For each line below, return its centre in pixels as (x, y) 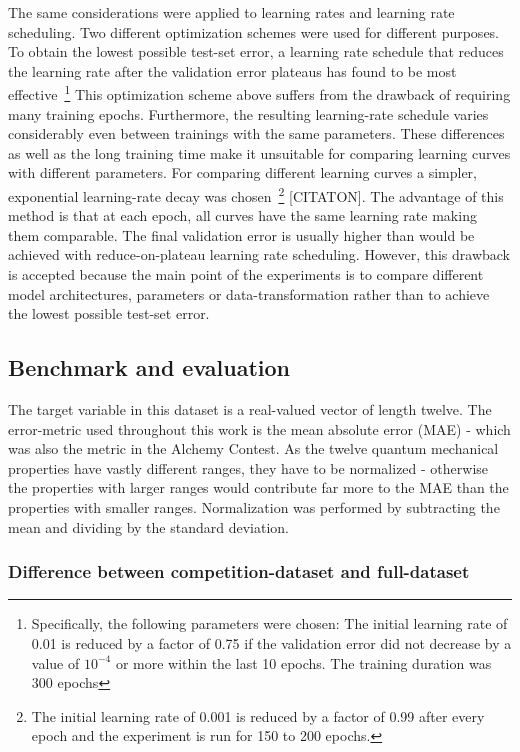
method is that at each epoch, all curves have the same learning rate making (242, 215)
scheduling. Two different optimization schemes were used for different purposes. (254, 31)
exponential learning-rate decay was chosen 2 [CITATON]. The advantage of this (256, 194)
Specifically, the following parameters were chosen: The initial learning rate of (269, 623)
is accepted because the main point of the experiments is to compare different (246, 274)
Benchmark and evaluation (149, 367)
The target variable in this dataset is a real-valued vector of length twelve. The (250, 409)
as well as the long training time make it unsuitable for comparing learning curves (259, 152)
